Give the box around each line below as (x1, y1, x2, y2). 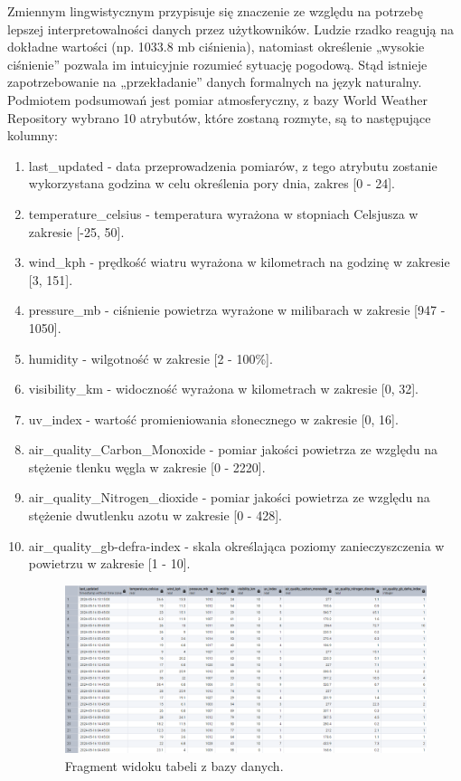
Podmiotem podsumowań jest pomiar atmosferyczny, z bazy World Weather (7, 90, 428, 109)
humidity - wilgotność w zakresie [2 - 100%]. (28, 348, 273, 367)
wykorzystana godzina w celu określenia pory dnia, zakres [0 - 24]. (28, 174, 396, 193)
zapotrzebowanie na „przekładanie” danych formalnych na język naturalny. (7, 72, 422, 91)
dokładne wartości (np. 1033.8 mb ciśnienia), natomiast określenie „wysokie (7, 37, 425, 56)
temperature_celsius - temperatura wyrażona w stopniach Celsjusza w (28, 204, 419, 223)
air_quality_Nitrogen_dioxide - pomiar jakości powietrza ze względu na (28, 488, 430, 507)
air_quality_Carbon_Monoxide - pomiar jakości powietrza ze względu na (28, 440, 437, 459)
